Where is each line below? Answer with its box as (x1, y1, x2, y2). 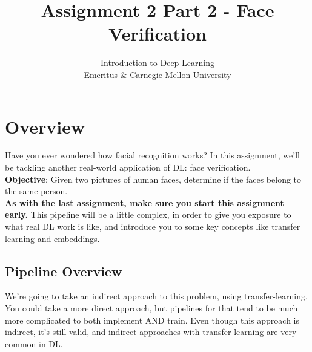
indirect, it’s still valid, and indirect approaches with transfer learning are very (5, 325, 297, 338)
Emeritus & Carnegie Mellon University (84, 68, 231, 80)
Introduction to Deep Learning (101, 56, 214, 69)
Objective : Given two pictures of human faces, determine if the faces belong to (5, 172, 302, 185)
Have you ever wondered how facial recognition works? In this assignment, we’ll (5, 149, 300, 161)
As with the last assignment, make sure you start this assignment (5, 196, 284, 209)
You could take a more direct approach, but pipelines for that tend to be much (5, 301, 298, 314)
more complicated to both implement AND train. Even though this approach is (5, 313, 300, 326)
